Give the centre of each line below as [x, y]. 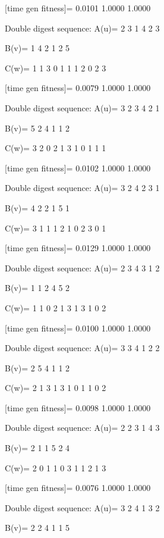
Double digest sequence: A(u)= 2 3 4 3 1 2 [82, 268]
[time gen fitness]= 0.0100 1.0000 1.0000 [78, 328]
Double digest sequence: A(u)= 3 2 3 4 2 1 [82, 107]
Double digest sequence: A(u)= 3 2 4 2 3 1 [82, 188]
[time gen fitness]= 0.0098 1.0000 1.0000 [78, 407]
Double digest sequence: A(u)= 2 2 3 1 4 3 [82, 428]
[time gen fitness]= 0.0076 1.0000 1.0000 [78, 488]
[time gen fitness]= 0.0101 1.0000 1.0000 [78, 8]
